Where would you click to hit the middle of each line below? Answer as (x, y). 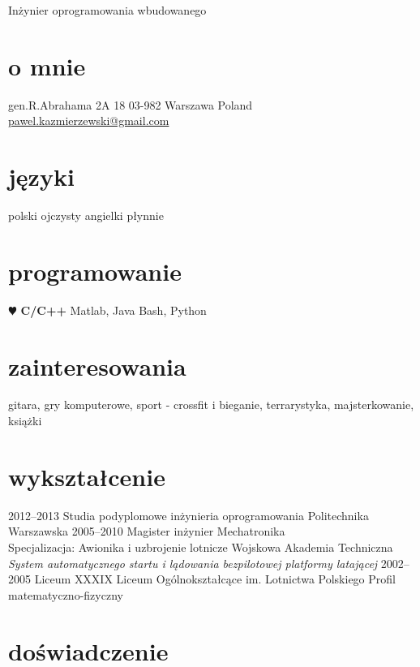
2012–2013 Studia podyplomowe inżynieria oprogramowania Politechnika (189, 515)
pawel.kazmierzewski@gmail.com (89, 120)
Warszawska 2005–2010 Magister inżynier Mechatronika (147, 531)
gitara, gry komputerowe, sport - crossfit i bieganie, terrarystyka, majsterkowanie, (211, 405)
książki (25, 421)
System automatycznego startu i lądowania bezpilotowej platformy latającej (193, 563)
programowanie (95, 271)
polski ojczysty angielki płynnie (86, 215)
